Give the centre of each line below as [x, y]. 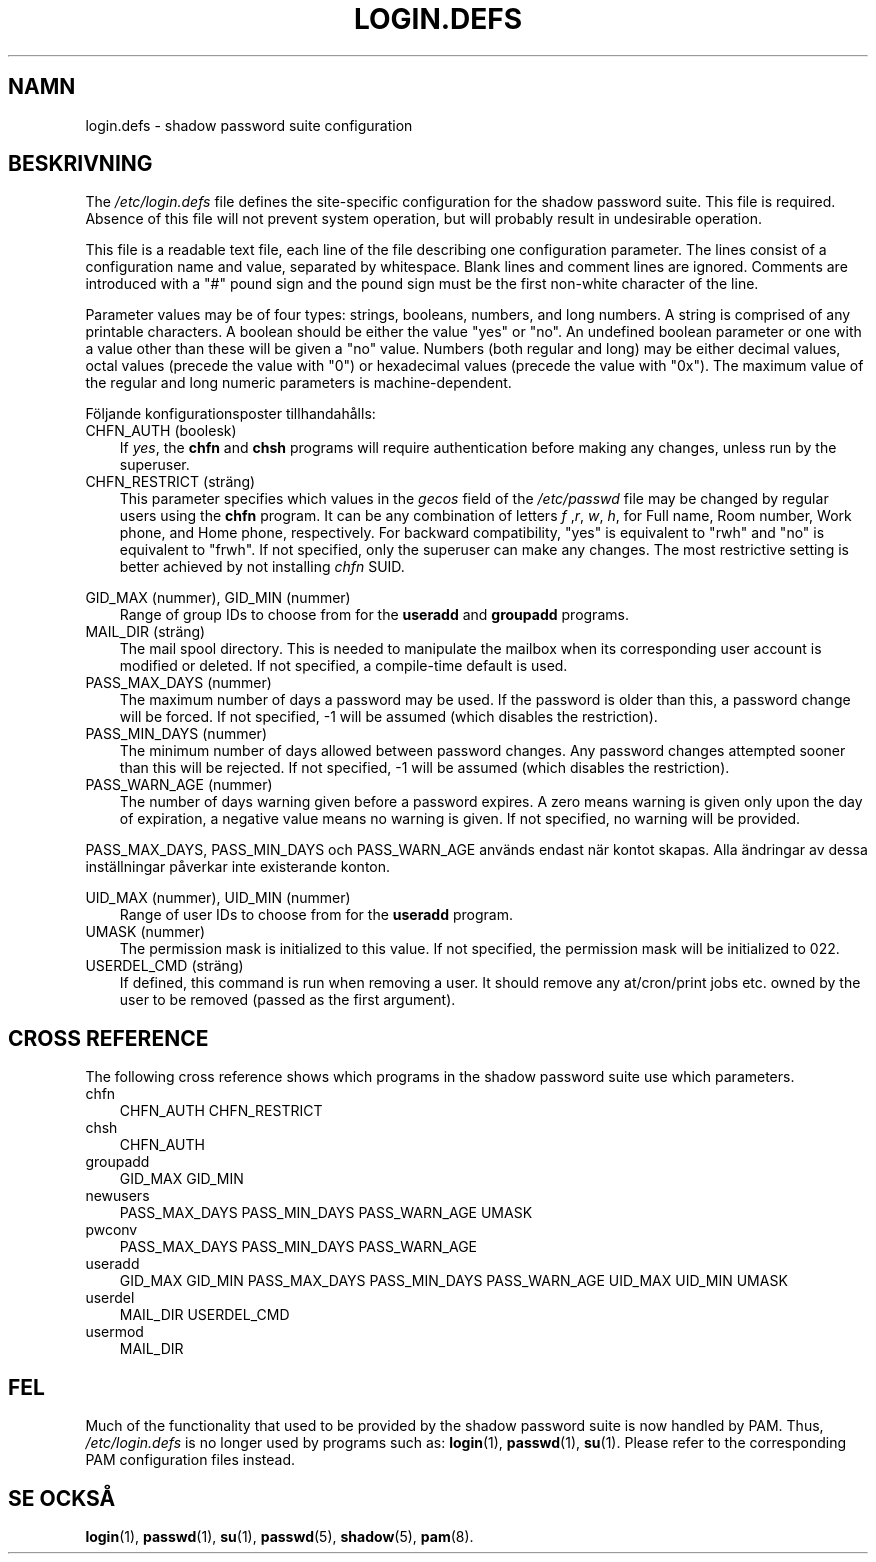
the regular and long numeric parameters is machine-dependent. [298, 383]
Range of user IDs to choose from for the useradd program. [316, 915]
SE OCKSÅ [62, 1498]
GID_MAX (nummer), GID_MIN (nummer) [218, 598]
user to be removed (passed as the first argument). [287, 1000]
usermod [114, 1332]
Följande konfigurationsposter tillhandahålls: [230, 414]
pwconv [111, 1230]
